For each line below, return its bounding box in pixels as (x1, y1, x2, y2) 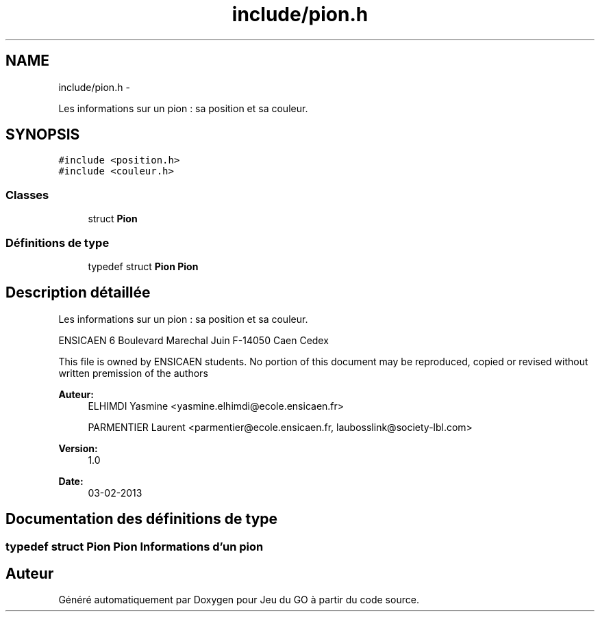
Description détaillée (5, 284, 151, 302)
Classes (5, 187, 49, 202)
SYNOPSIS (5, 126, 80, 144)
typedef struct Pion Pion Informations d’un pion (5, 539, 264, 553)
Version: (58, 442, 98, 454)
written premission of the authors (58, 367, 208, 379)
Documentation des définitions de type (5, 510, 278, 528)
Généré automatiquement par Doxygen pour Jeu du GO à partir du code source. (58, 594, 419, 606)
